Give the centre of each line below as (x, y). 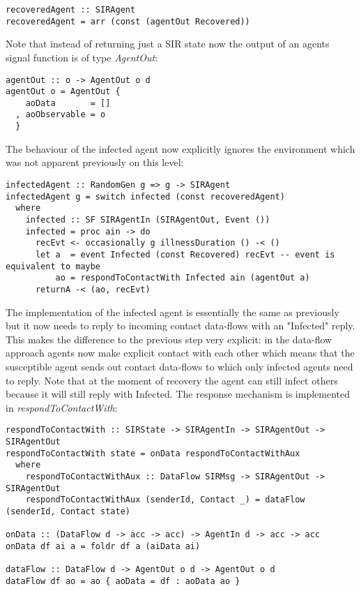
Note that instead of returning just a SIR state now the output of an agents (168, 44)
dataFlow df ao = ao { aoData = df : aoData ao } (123, 581)
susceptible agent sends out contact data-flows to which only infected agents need (179, 366)
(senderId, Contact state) (68, 511)
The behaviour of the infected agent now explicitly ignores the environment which (180, 148)
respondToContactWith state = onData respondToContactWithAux (153, 453)
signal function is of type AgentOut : (82, 57)
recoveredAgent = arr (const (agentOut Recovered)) (128, 21)
